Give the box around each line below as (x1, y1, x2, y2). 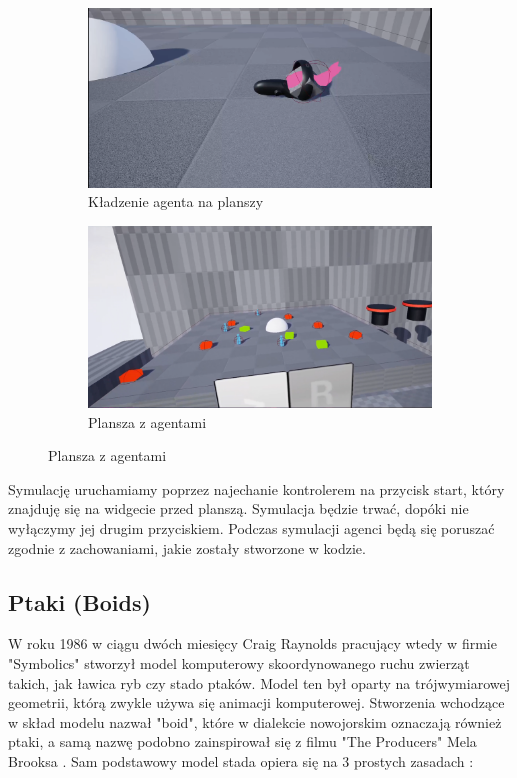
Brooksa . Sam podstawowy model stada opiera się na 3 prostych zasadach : (8, 750, 474, 771)
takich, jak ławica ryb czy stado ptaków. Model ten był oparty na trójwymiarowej (8, 672, 510, 693)
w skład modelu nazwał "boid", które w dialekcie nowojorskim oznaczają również (8, 711, 502, 732)
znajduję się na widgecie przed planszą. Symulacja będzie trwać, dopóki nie (8, 498, 469, 519)
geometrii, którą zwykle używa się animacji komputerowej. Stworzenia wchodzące (8, 692, 505, 713)
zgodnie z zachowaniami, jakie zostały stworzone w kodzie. (8, 537, 366, 558)
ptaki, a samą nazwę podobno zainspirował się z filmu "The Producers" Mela (8, 731, 477, 752)
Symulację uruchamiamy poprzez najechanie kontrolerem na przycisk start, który (8, 478, 505, 499)
